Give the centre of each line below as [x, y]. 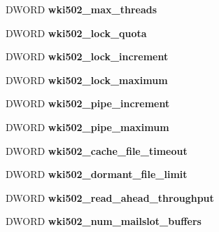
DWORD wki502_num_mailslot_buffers [104, 221]
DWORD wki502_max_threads [82, 9]
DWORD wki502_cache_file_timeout [97, 150]
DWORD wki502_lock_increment [87, 56]
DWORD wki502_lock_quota [76, 33]
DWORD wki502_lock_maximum [87, 80]
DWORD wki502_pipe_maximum [87, 127]
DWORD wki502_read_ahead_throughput [110, 197]
